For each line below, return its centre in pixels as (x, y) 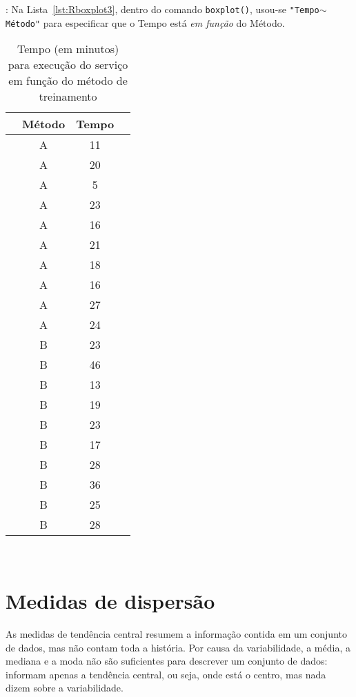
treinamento (68, 97)
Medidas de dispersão (110, 601)
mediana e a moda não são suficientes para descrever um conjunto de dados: (167, 661)
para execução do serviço (68, 65)
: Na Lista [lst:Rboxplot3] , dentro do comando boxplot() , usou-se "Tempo (162, 9)
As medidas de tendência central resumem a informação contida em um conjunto (176, 634)
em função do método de (68, 81)
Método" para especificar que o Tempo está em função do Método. (145, 22)
